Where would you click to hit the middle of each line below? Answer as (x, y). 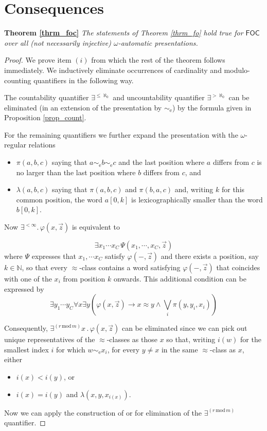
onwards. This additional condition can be (180, 279)
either (13, 359)
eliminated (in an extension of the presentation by (83, 107)
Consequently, (26, 328)
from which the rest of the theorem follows (158, 60)
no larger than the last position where (76, 172)
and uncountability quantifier (159, 97)
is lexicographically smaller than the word (197, 199)
